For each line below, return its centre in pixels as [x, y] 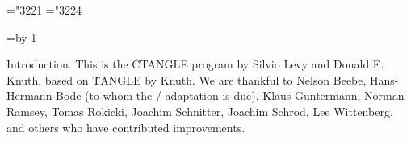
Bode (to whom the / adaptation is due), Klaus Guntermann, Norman [230, 95]
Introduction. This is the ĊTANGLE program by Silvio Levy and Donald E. [195, 64]
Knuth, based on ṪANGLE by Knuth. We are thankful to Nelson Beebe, [187, 79]
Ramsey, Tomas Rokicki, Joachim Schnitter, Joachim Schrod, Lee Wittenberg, [200, 111]
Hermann [29, 95]
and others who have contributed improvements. [126, 127]
